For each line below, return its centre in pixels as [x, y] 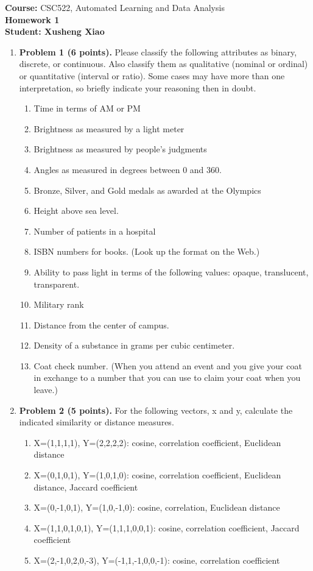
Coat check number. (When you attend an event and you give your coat [168, 365]
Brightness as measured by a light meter [109, 128]
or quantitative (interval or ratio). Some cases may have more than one [152, 75]
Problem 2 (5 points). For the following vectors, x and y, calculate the [156, 410]
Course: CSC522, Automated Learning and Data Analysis [115, 7]
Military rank [59, 304]
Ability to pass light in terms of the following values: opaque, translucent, [171, 271]
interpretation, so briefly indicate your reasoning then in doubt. [138, 87]
